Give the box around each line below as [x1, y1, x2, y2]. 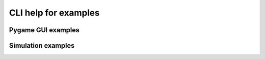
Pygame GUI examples [9, 26, 79, 34]
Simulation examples [9, 41, 75, 50]
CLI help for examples [9, 7, 100, 18]
